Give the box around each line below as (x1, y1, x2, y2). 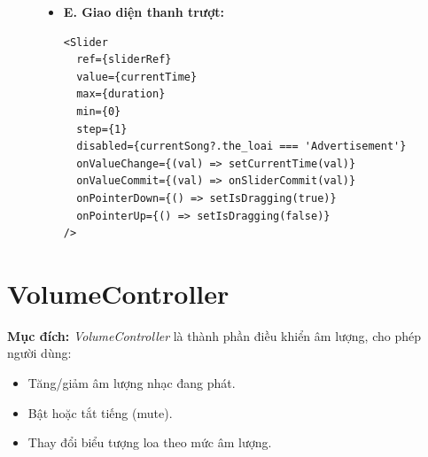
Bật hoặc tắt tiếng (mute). (27, 403, 173, 422)
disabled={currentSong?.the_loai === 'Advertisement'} (76, 140, 407, 153)
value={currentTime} (76, 70, 198, 83)
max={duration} (76, 88, 166, 101)
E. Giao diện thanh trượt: (63, 3, 225, 20)
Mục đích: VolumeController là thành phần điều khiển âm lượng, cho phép (7, 326, 421, 345)
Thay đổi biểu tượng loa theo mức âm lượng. (27, 433, 272, 452)
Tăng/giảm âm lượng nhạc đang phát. (27, 374, 236, 392)
